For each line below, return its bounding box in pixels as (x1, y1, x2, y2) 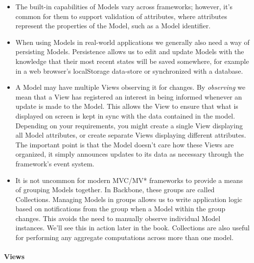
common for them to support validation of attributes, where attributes (15, 11, 227, 21)
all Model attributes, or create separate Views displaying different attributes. (15, 130, 246, 140)
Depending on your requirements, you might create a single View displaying (15, 120, 243, 130)
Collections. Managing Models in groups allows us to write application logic (15, 194, 243, 204)
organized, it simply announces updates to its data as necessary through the (15, 149, 244, 159)
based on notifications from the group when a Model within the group (15, 203, 226, 214)
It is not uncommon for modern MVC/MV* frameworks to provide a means (15, 175, 243, 185)
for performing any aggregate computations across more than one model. (15, 232, 234, 243)
